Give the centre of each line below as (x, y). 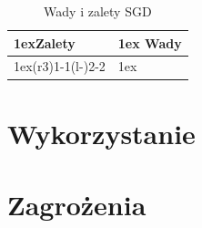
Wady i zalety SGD (98, 11)
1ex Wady (150, 42)
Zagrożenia (77, 205)
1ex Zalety (45, 42)
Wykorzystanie (101, 133)
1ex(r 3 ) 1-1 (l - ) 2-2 (60, 66)
